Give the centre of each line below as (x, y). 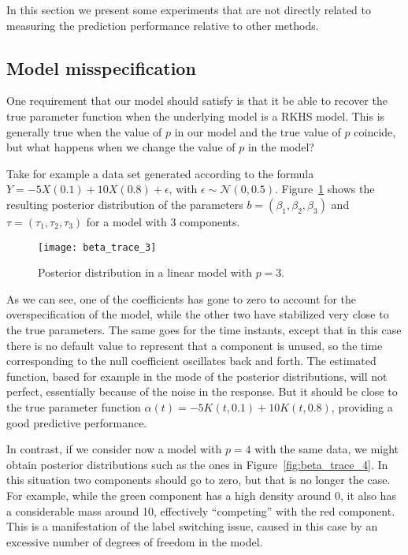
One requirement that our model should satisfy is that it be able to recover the (197, 101)
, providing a (362, 406)
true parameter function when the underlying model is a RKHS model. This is (196, 115)
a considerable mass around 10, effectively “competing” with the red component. (201, 510)
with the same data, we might (327, 449)
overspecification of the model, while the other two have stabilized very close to (198, 314)
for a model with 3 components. (163, 221)
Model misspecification (101, 67)
